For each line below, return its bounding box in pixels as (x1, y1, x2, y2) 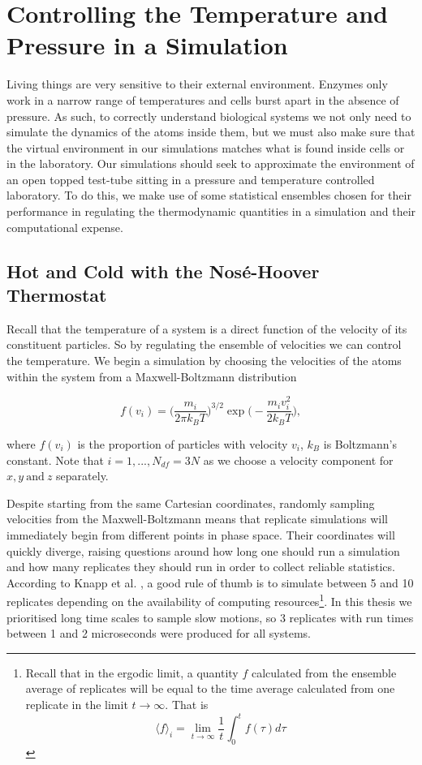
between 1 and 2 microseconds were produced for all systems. (6, 625, 311, 642)
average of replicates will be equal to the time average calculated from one (25, 680, 395, 697)
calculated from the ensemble (251, 664, 397, 681)
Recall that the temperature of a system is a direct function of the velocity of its (6, 320, 407, 337)
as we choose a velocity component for (203, 451, 394, 468)
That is (171, 695, 209, 712)
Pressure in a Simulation (6, 28, 288, 62)
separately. (56, 467, 109, 484)
